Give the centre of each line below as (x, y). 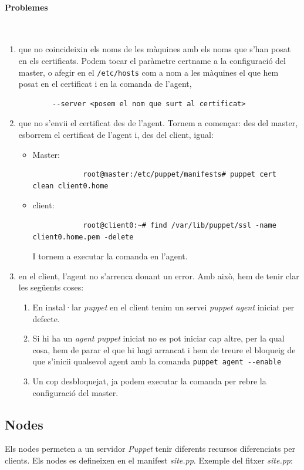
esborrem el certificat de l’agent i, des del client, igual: (116, 135)
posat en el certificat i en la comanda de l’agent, (105, 84)
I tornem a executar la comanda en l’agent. (110, 256)
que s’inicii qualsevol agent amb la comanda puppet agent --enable (157, 361)
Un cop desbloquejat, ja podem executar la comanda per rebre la (149, 381)
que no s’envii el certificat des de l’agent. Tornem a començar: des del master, (158, 123)
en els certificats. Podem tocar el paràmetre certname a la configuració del (152, 60)
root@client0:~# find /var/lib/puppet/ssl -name (180, 225)
